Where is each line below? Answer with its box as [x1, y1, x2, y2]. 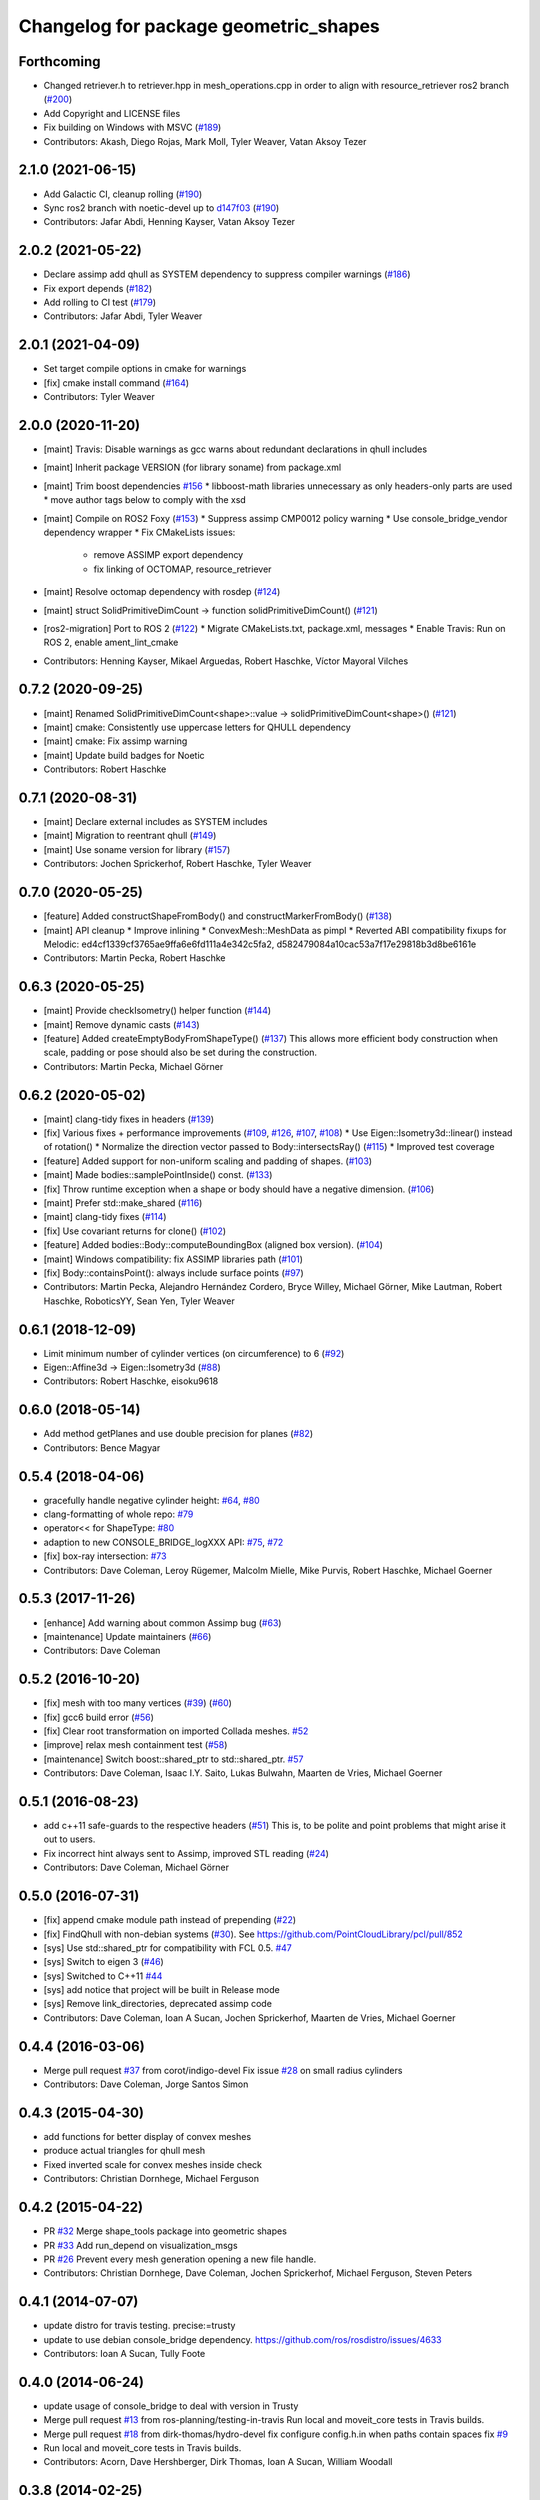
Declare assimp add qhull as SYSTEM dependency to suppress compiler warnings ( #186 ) [43, 268, 411, 280]
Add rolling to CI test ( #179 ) [43, 296, 157, 308]
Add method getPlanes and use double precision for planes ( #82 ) [43, 1428, 314, 1440]
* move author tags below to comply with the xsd [43, 494, 247, 506]
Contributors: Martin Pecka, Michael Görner [43, 1060, 224, 1072]
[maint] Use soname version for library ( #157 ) [43, 843, 231, 855]
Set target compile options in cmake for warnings [43, 363, 247, 375]
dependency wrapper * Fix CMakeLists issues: [43, 526, 236, 538]
